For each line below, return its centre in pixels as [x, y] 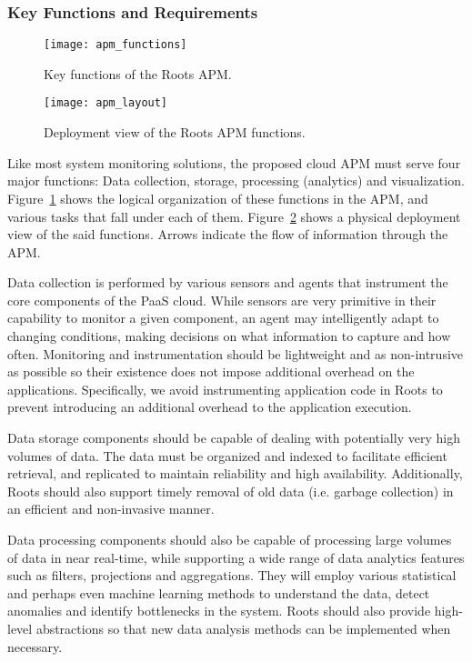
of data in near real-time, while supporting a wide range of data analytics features [236, 557]
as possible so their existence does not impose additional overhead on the [211, 371]
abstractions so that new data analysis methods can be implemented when [243, 628]
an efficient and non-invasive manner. [111, 509]
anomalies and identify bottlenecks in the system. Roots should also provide [219, 611]
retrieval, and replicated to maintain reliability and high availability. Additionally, [235, 473]
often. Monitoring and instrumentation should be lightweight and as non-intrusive [236, 353]
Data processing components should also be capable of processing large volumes [230, 539]
